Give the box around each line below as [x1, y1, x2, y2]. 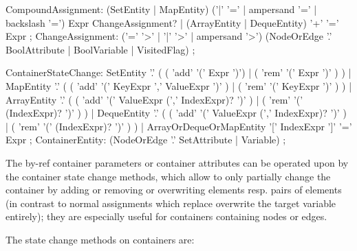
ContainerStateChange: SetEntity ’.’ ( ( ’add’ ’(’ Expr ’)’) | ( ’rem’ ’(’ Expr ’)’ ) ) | [6, 65, 351, 80]
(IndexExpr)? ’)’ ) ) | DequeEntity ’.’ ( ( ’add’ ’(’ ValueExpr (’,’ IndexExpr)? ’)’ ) [6, 106, 347, 120]
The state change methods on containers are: [6, 232, 195, 246]
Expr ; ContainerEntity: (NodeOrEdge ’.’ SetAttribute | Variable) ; [6, 132, 286, 147]
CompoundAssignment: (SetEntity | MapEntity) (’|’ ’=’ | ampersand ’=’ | [6, 2, 317, 16]
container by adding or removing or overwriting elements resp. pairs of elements [6, 182, 342, 197]
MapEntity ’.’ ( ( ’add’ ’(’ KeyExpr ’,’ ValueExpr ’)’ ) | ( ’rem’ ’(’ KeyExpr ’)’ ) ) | [6, 78, 352, 93]
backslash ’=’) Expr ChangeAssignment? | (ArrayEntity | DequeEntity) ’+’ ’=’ [6, 15, 339, 29]
